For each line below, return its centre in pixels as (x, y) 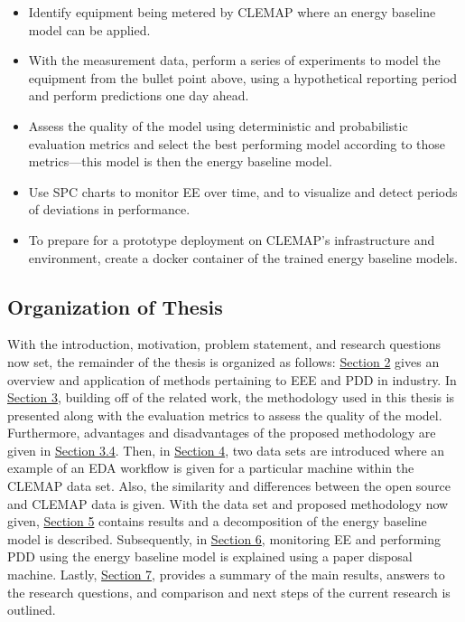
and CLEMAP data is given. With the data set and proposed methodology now (228, 503)
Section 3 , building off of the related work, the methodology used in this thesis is (231, 397)
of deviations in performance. (109, 209)
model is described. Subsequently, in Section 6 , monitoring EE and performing (224, 538)
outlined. (32, 610)
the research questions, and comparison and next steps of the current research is (229, 592)
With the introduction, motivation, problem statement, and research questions (224, 344)
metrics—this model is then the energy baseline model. (180, 161)
